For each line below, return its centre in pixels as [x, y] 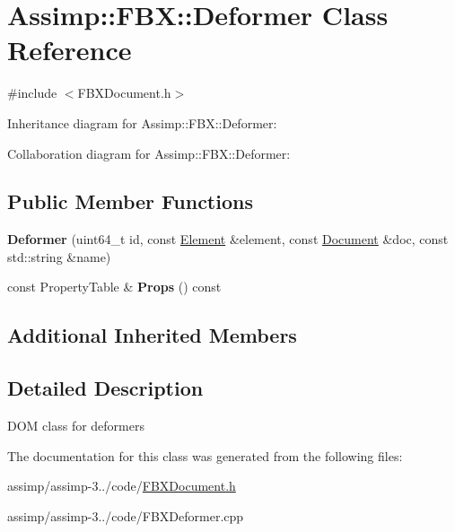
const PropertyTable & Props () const [114, 287]
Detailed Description [105, 388]
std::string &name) [59, 256]
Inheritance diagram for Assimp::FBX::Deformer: [142, 122]
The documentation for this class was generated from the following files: [205, 455]
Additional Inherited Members [152, 335]
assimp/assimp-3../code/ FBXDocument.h [122, 486]
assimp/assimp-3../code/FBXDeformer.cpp [126, 515]
